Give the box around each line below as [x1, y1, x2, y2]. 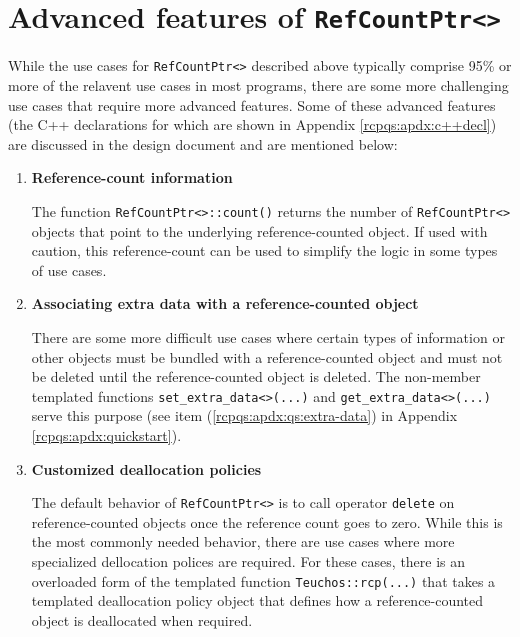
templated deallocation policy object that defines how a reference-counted [31, 590, 484, 611]
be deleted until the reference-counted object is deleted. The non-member [31, 366, 481, 387]
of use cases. [31, 259, 107, 280]
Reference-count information [31, 167, 233, 188]
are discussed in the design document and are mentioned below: [8, 133, 398, 154]
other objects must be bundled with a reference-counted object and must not [31, 346, 503, 367]
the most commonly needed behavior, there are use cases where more [31, 531, 455, 552]
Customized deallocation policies [31, 458, 262, 479]
